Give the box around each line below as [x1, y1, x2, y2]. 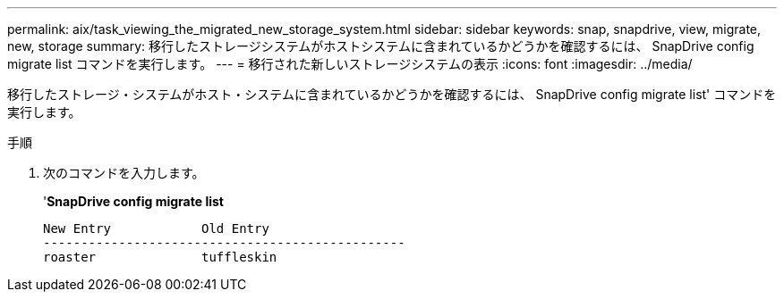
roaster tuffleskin [43, 250, 277, 264]
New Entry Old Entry [43, 221, 269, 236]
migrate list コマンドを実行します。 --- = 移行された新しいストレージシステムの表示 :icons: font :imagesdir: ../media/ [7, 56, 693, 71]
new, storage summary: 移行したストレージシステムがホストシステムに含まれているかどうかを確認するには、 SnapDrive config [7, 38, 754, 54]
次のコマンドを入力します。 [43, 165, 205, 180]
